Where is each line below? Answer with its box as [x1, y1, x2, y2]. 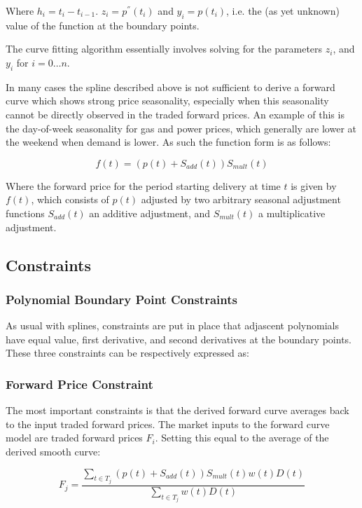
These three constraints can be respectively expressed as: [6, 345, 249, 360]
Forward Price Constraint [6, 375, 153, 392]
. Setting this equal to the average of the [155, 430, 329, 445]
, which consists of [31, 192, 109, 207]
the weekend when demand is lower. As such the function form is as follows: [6, 135, 331, 149]
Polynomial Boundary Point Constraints [6, 290, 237, 308]
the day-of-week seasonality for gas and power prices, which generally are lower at [6, 121, 356, 135]
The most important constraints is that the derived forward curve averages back [6, 403, 349, 418]
